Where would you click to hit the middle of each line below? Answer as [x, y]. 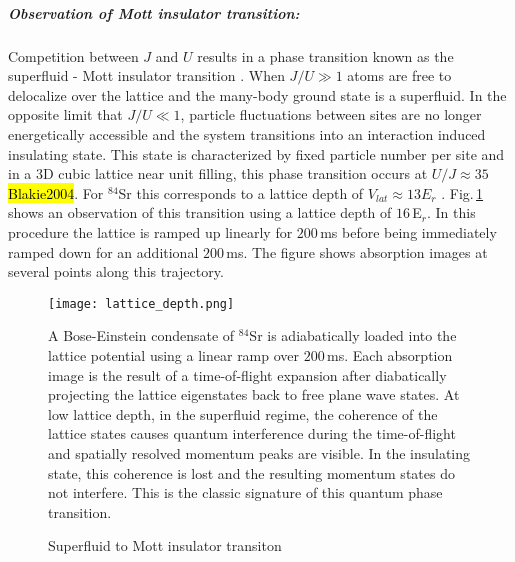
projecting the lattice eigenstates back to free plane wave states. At [254, 394]
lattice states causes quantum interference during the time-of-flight [252, 433]
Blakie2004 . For [56, 192]
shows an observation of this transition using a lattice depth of [200, 212]
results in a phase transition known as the [325, 55]
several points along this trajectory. [116, 271]
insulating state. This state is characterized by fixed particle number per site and [256, 153]
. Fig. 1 [462, 192]
